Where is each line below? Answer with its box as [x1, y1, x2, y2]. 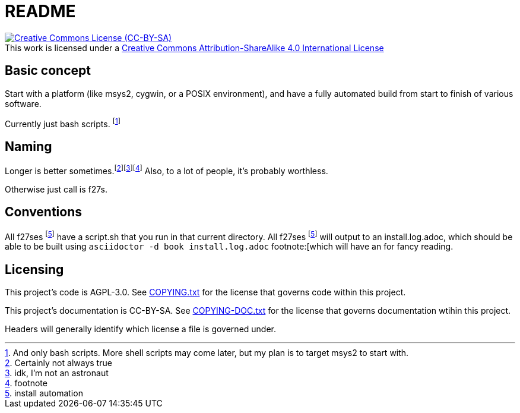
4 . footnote [5, 378, 47, 389]
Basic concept [5, 63, 91, 78]
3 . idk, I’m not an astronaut [5, 368, 109, 379]
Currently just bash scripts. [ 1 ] [5, 116, 121, 129]
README [5, 1, 76, 21]
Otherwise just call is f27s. [5, 184, 107, 194]
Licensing [5, 261, 64, 277]
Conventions [5, 204, 83, 220]
